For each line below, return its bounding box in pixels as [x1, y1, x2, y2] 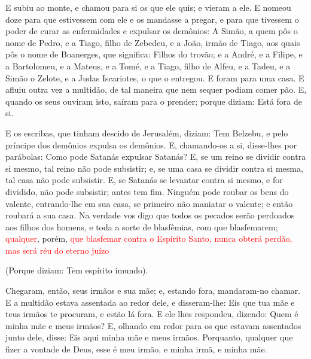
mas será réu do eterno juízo [5, 244, 109, 256]
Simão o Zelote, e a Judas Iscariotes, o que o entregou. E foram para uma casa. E [5, 71, 304, 84]
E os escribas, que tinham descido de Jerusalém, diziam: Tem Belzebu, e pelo [5, 126, 288, 139]
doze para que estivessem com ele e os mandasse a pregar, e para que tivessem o [5, 13, 299, 25]
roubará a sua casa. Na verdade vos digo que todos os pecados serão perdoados [5, 209, 295, 221]
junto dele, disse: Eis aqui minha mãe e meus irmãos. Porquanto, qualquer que [5, 331, 293, 343]
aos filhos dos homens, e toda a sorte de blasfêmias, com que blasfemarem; [5, 220, 278, 233]
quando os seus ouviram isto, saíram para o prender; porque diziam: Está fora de [5, 95, 303, 107]
